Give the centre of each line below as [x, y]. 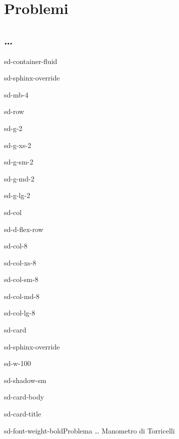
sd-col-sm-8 [21, 279]
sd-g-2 [13, 128]
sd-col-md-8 [22, 296]
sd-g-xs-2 [18, 145]
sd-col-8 [16, 246]
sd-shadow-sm [25, 380]
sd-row [14, 111]
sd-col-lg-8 [20, 313]
